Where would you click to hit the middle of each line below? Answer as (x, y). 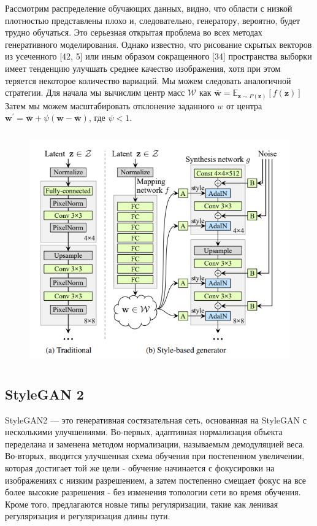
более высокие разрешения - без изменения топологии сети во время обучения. (153, 492)
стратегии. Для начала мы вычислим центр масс (95, 92)
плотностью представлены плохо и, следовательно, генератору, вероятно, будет (153, 20)
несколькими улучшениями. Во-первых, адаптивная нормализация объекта (144, 432)
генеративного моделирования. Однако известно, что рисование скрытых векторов (158, 44)
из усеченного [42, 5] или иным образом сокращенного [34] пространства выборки (158, 56)
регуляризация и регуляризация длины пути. (88, 516)
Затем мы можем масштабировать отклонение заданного (110, 105)
